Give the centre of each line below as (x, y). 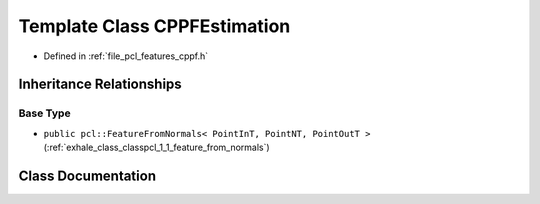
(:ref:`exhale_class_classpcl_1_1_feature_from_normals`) (156, 147)
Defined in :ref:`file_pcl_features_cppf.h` (126, 56)
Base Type (44, 113)
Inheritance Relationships (100, 84)
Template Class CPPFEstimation (154, 26)
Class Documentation (87, 175)
